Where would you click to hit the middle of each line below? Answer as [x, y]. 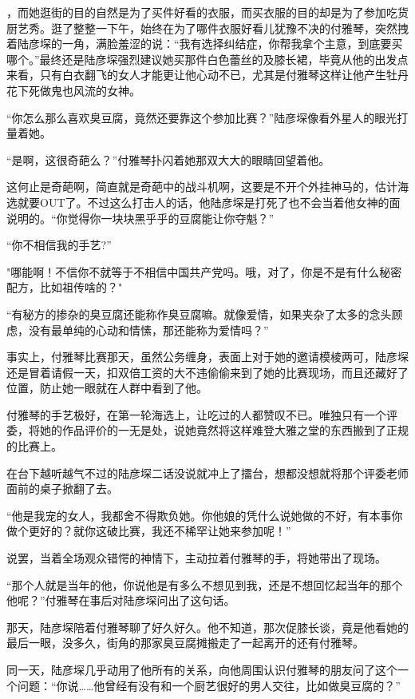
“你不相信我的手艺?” [59, 245]
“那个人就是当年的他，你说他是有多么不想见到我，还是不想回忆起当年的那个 [205, 584]
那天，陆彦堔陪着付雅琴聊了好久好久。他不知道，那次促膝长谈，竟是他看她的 [207, 627]
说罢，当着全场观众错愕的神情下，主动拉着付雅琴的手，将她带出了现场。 [196, 558]
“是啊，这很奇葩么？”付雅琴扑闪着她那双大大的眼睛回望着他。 [168, 159]
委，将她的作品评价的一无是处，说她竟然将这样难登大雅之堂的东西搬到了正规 [207, 430]
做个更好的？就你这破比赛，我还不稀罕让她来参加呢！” [149, 531]
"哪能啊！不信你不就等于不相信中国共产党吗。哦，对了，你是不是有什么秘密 [204, 271]
